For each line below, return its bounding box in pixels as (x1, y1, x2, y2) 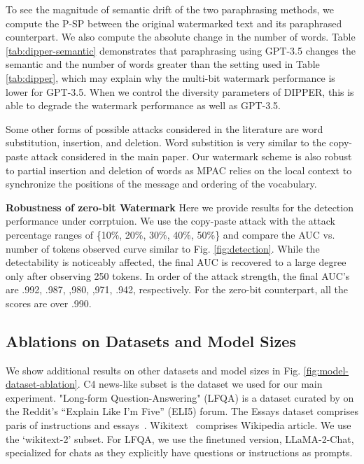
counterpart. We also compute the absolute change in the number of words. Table (6, 29, 356, 44)
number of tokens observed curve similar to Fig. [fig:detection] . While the (6, 241, 320, 255)
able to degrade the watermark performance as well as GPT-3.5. (6, 98, 281, 113)
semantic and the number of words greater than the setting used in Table (6, 57, 320, 71)
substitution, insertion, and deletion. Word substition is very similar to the (6, 135, 326, 150)
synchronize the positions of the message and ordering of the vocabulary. (6, 176, 317, 191)
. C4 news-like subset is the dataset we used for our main (77, 377, 323, 391)
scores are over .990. (6, 295, 92, 310)
